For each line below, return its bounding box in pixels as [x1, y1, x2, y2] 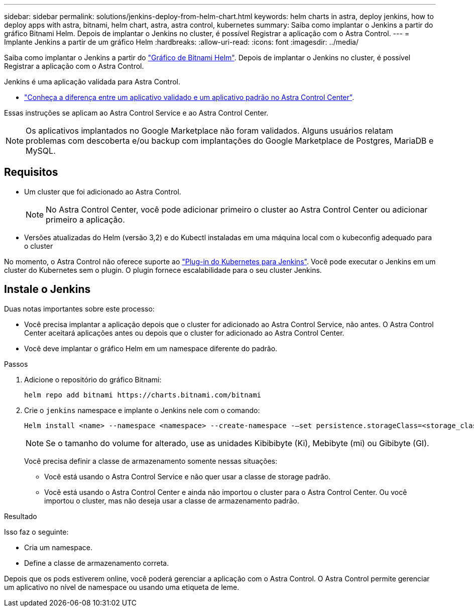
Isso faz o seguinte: [4, 527, 69, 536]
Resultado [4, 512, 37, 521]
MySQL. [26, 146, 56, 156]
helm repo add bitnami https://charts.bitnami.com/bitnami [24, 390, 262, 399]
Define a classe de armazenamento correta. [24, 558, 169, 567]
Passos [4, 359, 28, 368]
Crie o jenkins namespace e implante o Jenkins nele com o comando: [24, 405, 260, 415]
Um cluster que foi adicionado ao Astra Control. [24, 187, 181, 196]
